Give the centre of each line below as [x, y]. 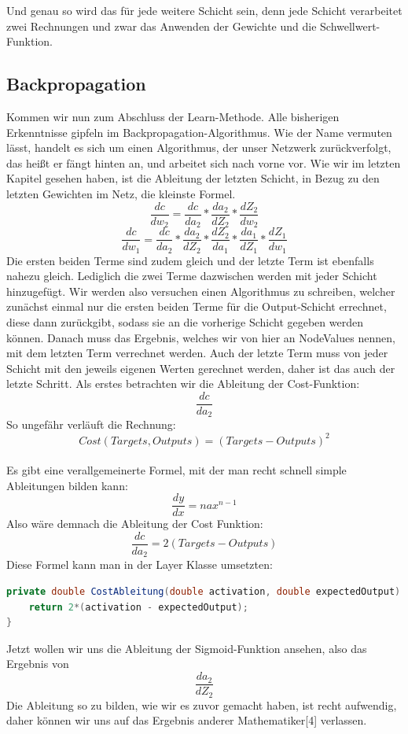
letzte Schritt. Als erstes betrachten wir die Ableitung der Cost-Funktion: [183, 384]
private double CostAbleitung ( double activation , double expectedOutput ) [204, 592]
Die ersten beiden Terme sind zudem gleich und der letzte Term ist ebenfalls [190, 260]
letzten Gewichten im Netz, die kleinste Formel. [121, 193]
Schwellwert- [350, 26]
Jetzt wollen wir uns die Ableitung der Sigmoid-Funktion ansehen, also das [187, 648]
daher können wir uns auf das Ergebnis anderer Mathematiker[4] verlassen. [187, 720]
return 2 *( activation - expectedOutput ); [138, 607]
